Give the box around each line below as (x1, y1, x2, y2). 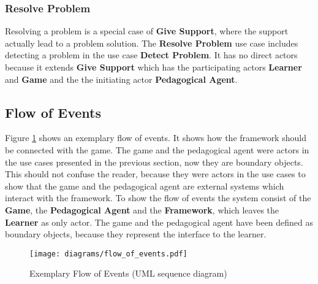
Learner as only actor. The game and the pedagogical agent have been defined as (5, 215, 314, 228)
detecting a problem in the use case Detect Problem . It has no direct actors (5, 48, 298, 61)
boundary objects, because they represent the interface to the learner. (5, 228, 267, 240)
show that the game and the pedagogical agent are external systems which (5, 179, 284, 192)
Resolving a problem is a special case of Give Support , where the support (5, 25, 289, 37)
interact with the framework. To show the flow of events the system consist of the (5, 191, 311, 204)
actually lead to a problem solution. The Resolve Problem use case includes (5, 36, 298, 49)
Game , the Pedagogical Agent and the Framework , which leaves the (5, 203, 279, 216)
